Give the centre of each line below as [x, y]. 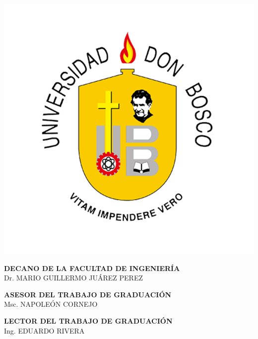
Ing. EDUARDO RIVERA [44, 330]
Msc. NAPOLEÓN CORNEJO [51, 304]
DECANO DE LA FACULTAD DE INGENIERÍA [92, 268]
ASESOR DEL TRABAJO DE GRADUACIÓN [88, 294]
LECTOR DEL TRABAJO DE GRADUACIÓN [88, 320]
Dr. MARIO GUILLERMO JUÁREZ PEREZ [73, 278]
